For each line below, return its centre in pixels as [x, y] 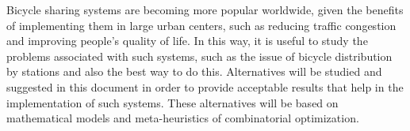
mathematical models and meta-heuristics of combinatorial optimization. [183, 118]
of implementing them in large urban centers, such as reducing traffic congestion [201, 25]
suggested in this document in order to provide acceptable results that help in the [205, 86]
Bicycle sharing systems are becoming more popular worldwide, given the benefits [205, 9]
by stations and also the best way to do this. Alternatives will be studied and [194, 71]
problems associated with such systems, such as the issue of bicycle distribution [199, 56]
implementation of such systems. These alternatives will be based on [172, 102]
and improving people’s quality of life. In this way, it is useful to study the [187, 41]
